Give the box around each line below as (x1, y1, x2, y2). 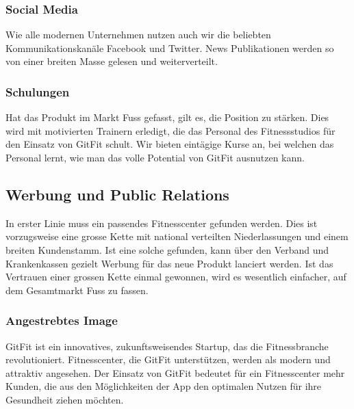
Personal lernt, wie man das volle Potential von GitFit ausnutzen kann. (5, 150, 305, 164)
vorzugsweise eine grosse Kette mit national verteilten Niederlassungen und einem (5, 229, 349, 243)
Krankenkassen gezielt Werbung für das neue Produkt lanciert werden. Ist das (5, 256, 333, 270)
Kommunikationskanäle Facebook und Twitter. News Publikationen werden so (5, 40, 334, 55)
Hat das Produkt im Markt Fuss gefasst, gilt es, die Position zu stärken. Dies (5, 110, 329, 124)
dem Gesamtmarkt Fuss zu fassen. (5, 282, 149, 297)
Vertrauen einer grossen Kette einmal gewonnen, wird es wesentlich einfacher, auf (5, 269, 346, 284)
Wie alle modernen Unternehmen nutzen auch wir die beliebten (5, 27, 271, 42)
